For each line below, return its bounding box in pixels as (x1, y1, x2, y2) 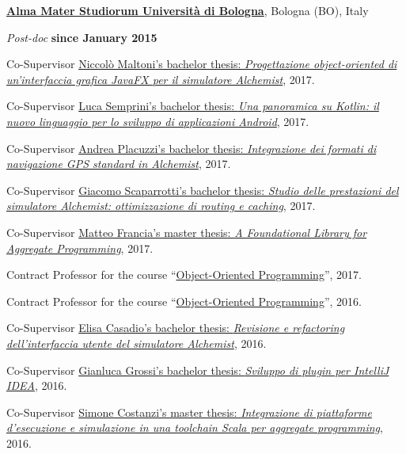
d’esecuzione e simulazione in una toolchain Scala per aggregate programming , (6, 419, 383, 436)
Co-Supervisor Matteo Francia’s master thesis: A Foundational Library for (6, 223, 367, 240)
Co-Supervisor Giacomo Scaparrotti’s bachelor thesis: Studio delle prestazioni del (6, 181, 399, 198)
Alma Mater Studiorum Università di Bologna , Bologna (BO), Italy (6, 2, 369, 18)
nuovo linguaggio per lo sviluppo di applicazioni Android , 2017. (6, 113, 309, 129)
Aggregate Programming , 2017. (6, 239, 154, 256)
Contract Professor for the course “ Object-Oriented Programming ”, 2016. (6, 292, 362, 309)
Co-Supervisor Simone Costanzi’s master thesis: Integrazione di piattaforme (6, 403, 372, 420)
